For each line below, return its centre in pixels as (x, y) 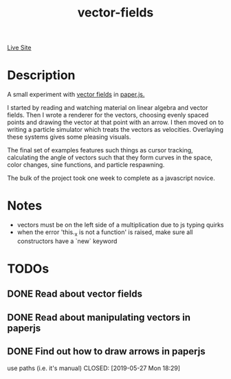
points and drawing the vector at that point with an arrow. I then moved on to (115, 122)
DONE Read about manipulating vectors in (99, 317)
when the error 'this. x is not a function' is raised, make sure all (105, 233)
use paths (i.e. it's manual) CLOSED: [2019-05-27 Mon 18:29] (94, 368)
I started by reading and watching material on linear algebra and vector (108, 108)
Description (41, 75)
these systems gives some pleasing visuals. (69, 137)
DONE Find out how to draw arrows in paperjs (106, 352)
